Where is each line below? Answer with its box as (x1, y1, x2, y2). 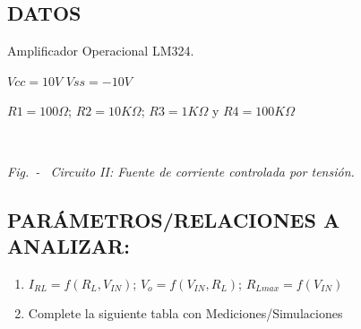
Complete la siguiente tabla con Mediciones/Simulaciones (28, 304, 343, 323)
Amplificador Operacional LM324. (7, 41, 194, 60)
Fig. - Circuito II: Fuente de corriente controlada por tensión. (7, 161, 355, 180)
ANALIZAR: (7, 231, 130, 259)
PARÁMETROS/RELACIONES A (7, 205, 340, 233)
